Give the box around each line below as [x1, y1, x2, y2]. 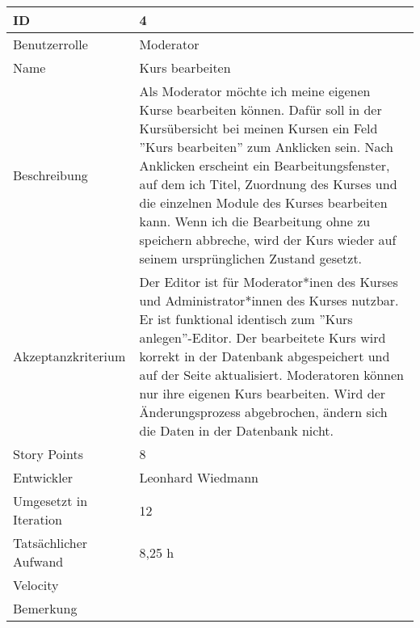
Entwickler [13, 468, 73, 487]
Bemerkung [13, 599, 78, 617]
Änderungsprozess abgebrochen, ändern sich [139, 403, 388, 421]
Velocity [13, 575, 59, 594]
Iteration [13, 510, 62, 529]
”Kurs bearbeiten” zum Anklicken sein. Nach [139, 137, 393, 156]
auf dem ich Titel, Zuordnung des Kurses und [139, 175, 397, 193]
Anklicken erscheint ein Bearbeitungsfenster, [139, 156, 390, 175]
